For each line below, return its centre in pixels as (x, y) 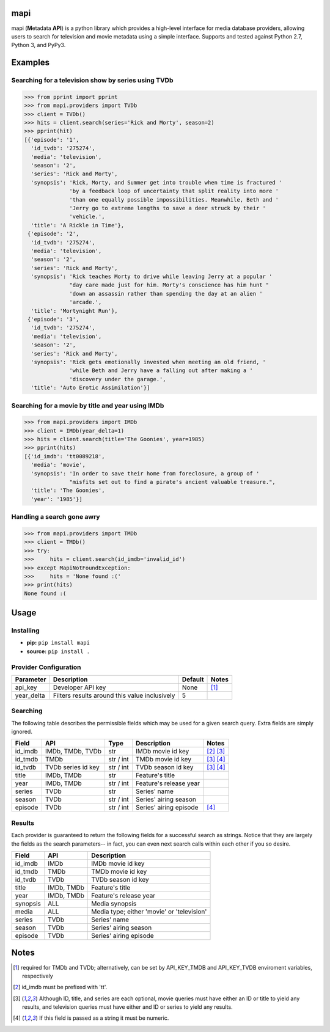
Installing (25, 631)
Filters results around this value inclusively (114, 695)
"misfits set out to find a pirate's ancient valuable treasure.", (173, 482)
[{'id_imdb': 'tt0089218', (64, 456)
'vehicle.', (87, 217)
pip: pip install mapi (58, 643)
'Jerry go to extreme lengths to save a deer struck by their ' (167, 208)
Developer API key (79, 687)
